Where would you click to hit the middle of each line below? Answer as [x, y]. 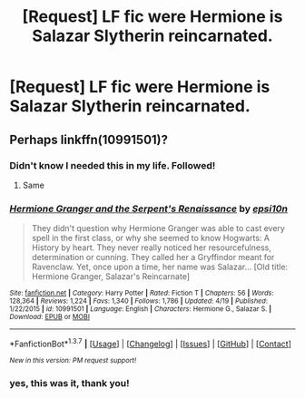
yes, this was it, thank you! [69, 383]
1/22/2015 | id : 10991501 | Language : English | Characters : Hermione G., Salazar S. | [141, 309]
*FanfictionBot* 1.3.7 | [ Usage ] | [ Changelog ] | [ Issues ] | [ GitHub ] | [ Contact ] [151, 343]
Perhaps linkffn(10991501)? [89, 139]
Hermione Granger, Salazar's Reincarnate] [111, 277]
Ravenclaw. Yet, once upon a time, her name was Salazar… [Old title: [160, 267]
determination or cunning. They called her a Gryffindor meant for [153, 257]
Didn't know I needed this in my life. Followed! [113, 165]
